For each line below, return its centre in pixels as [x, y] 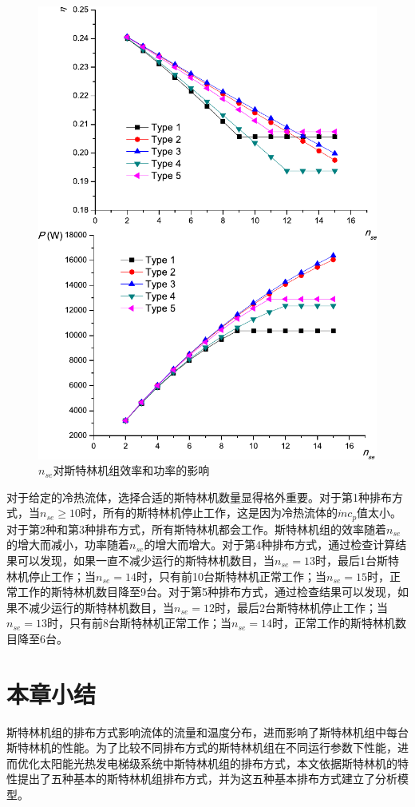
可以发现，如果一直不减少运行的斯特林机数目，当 [146, 560]
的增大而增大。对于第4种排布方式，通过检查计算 [270, 545]
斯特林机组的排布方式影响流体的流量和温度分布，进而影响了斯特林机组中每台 [207, 731]
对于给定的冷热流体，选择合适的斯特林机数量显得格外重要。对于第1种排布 [199, 497]
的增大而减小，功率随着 [68, 545]
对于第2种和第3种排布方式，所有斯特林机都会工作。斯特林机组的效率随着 [196, 529]
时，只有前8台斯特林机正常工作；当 [140, 623]
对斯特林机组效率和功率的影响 [131, 470]
